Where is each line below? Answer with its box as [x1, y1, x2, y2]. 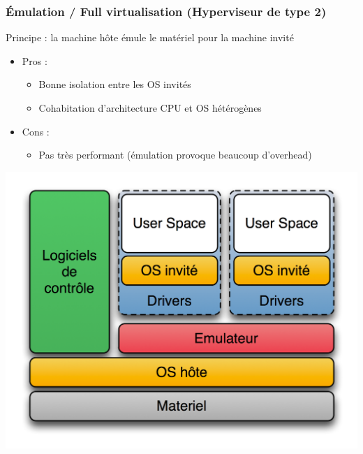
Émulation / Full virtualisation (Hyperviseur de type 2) [6, 2, 327, 20]
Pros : [22, 53, 47, 68]
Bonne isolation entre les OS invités [38, 77, 191, 91]
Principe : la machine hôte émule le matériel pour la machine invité [6, 30, 294, 45]
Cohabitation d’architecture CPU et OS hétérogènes [38, 101, 262, 115]
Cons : [22, 124, 50, 138]
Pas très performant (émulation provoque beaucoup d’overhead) [38, 147, 312, 162]
